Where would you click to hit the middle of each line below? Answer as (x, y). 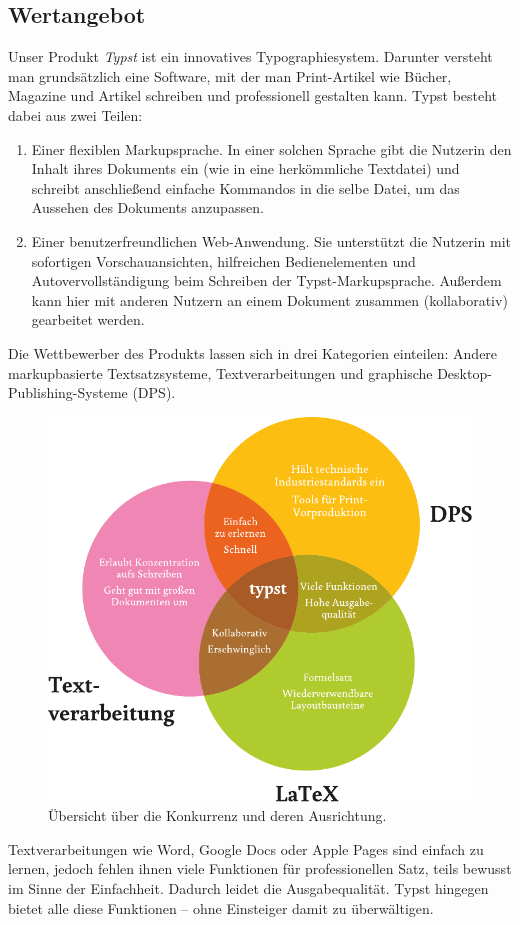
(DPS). (154, 392)
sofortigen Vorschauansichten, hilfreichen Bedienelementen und (223, 260)
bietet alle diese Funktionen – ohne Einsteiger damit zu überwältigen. (221, 907)
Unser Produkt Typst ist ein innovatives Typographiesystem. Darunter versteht (250, 56)
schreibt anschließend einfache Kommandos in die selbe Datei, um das (245, 187)
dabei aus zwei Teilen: (75, 114)
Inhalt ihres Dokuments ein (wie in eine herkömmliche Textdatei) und (245, 168)
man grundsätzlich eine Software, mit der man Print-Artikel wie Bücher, (230, 75)
